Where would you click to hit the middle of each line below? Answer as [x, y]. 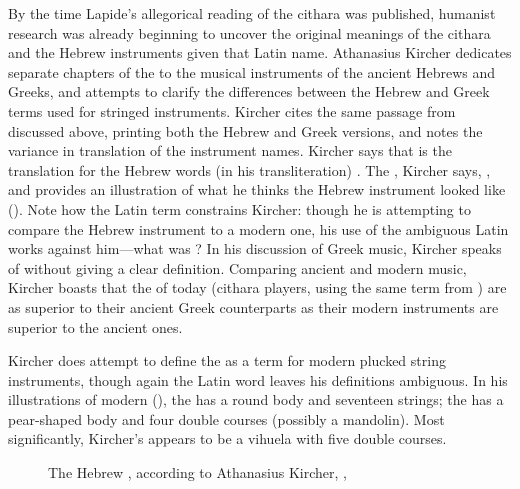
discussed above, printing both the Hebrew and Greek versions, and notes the [245, 130]
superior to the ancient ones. [95, 326]
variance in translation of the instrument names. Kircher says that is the [230, 150]
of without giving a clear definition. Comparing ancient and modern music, [237, 267]
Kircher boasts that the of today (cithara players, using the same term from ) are [257, 287]
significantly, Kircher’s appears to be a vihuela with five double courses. [227, 438]
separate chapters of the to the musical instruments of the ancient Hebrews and [252, 71]
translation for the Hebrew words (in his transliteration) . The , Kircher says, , [249, 169]
